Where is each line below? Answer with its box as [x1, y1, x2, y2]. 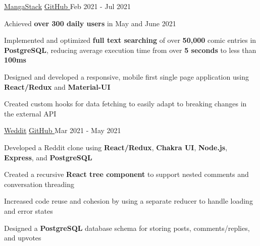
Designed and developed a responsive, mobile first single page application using [4, 71, 249, 82]
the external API [4, 108, 57, 118]
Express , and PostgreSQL [4, 152, 92, 162]
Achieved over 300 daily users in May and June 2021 [4, 18, 176, 28]
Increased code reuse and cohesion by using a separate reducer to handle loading [4, 196, 253, 206]
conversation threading [4, 178, 75, 189]
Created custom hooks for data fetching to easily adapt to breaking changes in [4, 98, 247, 109]
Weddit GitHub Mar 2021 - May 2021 [4, 125, 121, 136]
